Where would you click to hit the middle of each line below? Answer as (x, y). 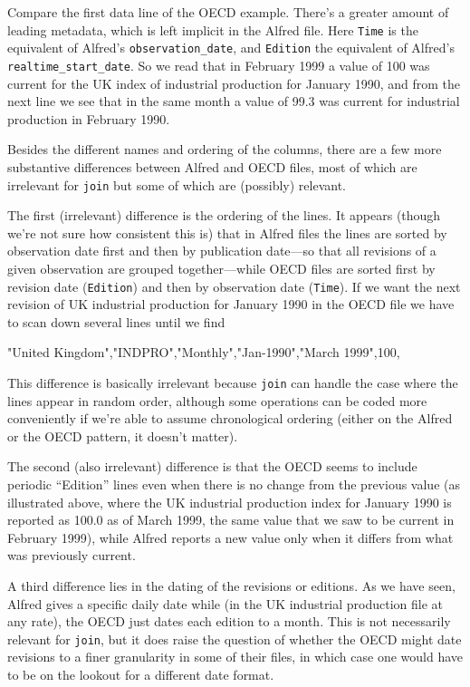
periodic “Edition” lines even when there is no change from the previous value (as (234, 484)
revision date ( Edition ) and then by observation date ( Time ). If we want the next (234, 286)
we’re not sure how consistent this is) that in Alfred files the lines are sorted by (227, 232)
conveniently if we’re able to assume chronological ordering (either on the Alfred (230, 418)
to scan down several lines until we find (116, 321)
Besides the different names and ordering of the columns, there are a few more (225, 149)
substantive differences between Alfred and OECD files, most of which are (212, 166)
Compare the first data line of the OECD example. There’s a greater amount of (228, 12)
